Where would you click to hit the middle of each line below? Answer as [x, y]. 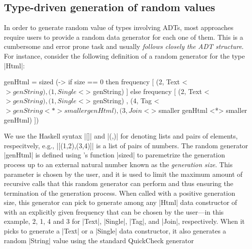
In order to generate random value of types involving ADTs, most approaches [119, 27]
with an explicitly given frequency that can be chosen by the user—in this [114, 211]
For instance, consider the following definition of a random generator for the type [125, 55]
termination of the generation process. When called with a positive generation [120, 193]
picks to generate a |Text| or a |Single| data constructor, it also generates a [115, 231]
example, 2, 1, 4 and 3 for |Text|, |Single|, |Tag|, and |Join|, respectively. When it [125, 221]
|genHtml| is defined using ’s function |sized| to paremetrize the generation [115, 155]
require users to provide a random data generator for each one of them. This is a [124, 37]
